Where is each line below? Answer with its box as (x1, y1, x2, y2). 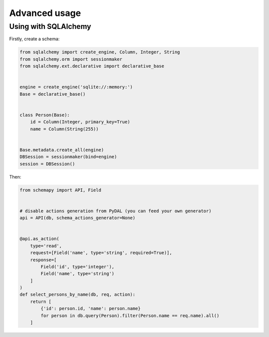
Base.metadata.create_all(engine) (19, 147, 104, 153)
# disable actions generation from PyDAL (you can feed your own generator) (19, 208, 212, 214)
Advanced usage (9, 7, 81, 18)
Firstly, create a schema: (9, 36, 60, 42)
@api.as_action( (19, 236, 60, 242)
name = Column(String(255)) (30, 126, 99, 132)
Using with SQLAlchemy (9, 22, 92, 31)
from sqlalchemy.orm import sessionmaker (19, 56, 123, 62)
